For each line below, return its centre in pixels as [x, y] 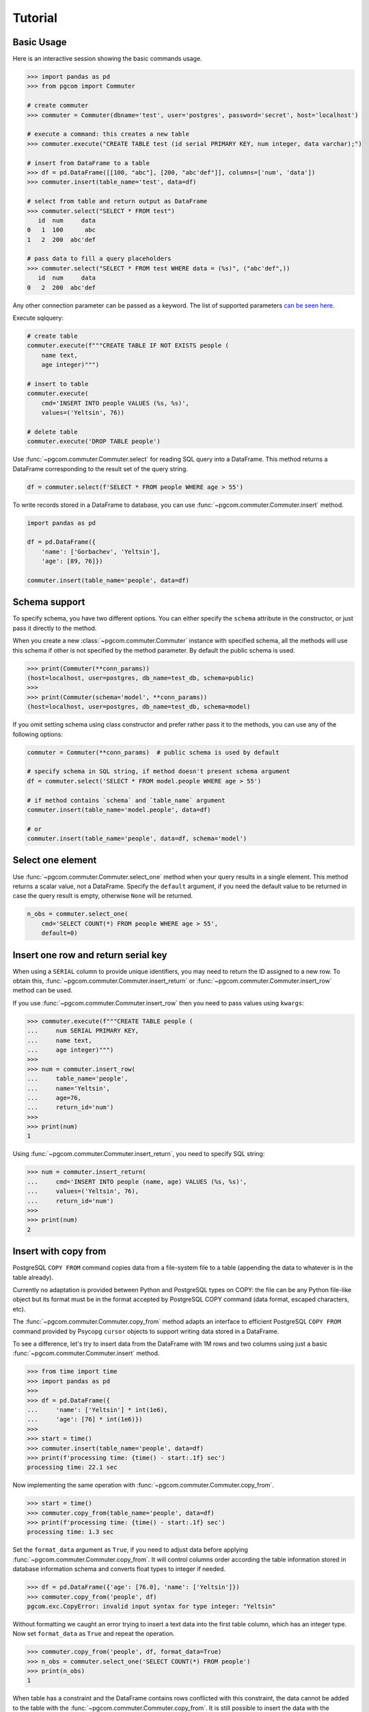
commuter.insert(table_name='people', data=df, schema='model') [137, 839]
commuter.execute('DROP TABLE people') [94, 441]
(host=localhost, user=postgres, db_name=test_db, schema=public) [140, 678]
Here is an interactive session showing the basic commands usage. [107, 59]
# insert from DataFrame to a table [88, 163]
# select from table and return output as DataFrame [117, 201]
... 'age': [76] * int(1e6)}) [85, 1420]
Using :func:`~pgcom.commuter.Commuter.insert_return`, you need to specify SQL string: [139, 1154]
